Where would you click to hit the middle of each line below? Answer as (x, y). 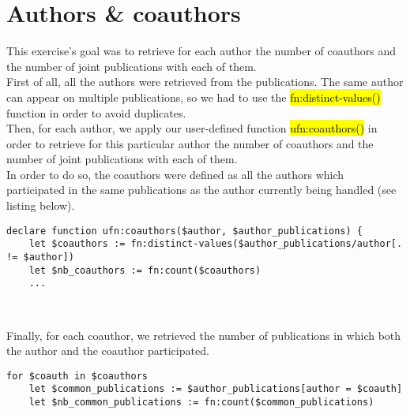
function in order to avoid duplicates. (96, 112)
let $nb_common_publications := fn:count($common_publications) (201, 403)
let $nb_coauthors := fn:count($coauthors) (145, 270)
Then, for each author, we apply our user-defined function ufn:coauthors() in (192, 128)
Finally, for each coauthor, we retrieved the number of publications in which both (204, 335)
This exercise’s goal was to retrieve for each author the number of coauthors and (201, 51)
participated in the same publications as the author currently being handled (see (201, 190)
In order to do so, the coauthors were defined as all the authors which (175, 174)
